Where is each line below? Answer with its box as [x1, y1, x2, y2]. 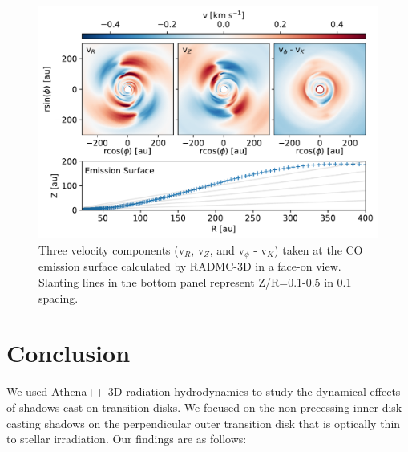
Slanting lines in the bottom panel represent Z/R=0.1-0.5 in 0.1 [38, 274, 352, 291]
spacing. [38, 289, 79, 306]
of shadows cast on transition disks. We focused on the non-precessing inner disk [6, 398, 402, 415]
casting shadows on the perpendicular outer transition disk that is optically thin [6, 414, 401, 431]
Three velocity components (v [38, 242, 185, 259]
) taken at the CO [274, 242, 363, 259]
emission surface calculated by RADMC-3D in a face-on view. [38, 258, 341, 275]
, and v [209, 242, 244, 259]
